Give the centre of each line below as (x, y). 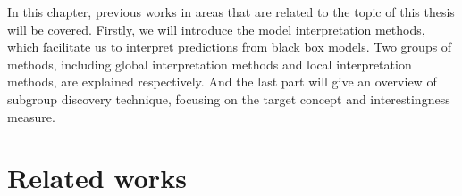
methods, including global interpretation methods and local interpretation (210, 64)
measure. (31, 116)
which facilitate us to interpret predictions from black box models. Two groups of (230, 47)
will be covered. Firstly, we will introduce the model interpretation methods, (216, 29)
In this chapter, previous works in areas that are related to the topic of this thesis (231, 12)
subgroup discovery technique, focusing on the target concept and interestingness (229, 98)
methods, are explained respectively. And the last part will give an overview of (222, 82)
